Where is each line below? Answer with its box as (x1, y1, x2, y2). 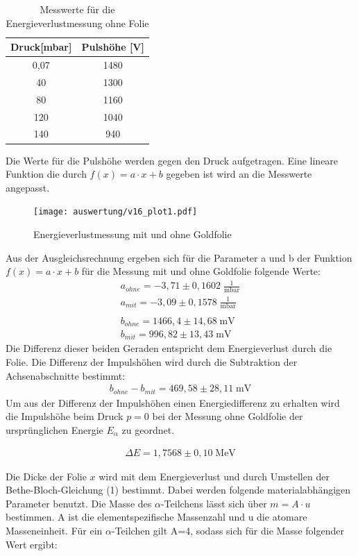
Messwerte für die (40, 2, 115, 16)
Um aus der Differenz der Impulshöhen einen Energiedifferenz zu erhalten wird (6, 395, 340, 410)
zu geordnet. (121, 422, 175, 437)
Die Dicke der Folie (6, 469, 87, 483)
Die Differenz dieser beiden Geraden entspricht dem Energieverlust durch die (6, 341, 332, 355)
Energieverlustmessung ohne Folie (6, 15, 149, 30)
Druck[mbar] (10, 40, 72, 54)
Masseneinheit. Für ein (6, 523, 103, 537)
